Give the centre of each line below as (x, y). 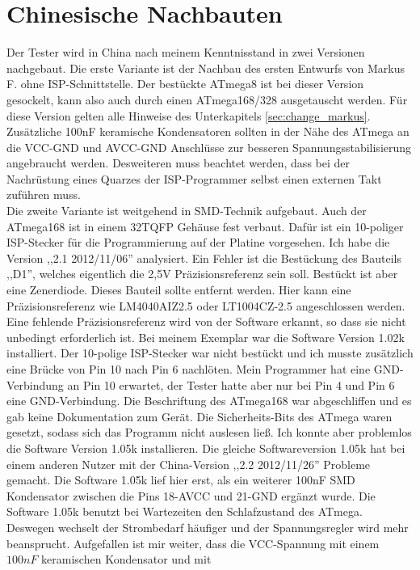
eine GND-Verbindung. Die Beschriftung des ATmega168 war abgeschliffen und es (209, 401)
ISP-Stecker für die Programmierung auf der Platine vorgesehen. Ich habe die (198, 242)
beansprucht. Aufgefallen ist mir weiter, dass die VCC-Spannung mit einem (193, 543)
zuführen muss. (44, 194)
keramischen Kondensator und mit (126, 559)
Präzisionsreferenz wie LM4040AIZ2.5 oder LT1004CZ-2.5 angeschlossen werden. (206, 305)
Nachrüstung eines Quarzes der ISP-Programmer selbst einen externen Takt (194, 178)
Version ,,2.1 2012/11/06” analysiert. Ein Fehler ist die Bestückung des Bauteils (204, 258)
